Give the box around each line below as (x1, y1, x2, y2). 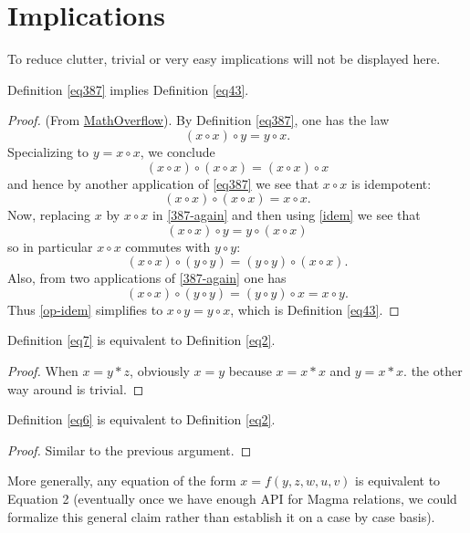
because (228, 361, 272, 381)
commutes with (125, 236, 211, 256)
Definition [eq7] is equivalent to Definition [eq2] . (7, 330, 276, 350)
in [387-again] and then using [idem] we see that (151, 205, 421, 225)
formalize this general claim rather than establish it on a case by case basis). (7, 507, 435, 526)
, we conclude (140, 141, 215, 161)
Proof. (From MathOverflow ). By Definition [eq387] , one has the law (7, 110, 390, 130)
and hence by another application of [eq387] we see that (7, 173, 319, 193)
